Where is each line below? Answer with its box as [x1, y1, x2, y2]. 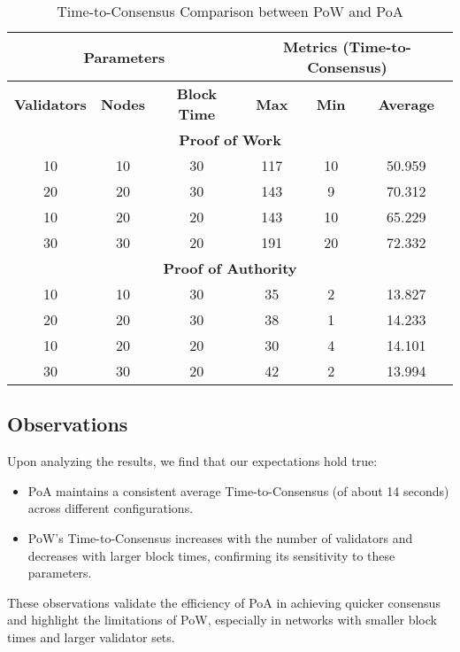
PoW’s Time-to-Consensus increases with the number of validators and [27, 528, 413, 547]
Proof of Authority [163, 258, 297, 278]
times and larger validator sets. [7, 627, 175, 646]
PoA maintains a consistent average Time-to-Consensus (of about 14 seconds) [27, 481, 449, 500]
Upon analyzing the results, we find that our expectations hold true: [7, 452, 378, 470]
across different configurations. [27, 499, 194, 517]
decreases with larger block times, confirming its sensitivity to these [27, 546, 395, 564]
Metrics [283, 36, 338, 57]
